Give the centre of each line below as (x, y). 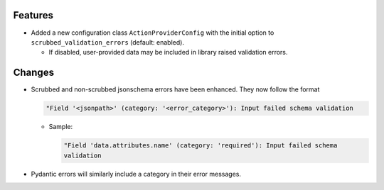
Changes (34, 73)
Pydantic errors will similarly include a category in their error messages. (136, 174)
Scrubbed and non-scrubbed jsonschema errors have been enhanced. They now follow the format (175, 89)
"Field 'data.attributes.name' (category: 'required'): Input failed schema (201, 146)
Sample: (61, 127)
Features (33, 15)
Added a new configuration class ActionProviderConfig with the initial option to (153, 33)
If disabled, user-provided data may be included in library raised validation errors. (168, 52)
